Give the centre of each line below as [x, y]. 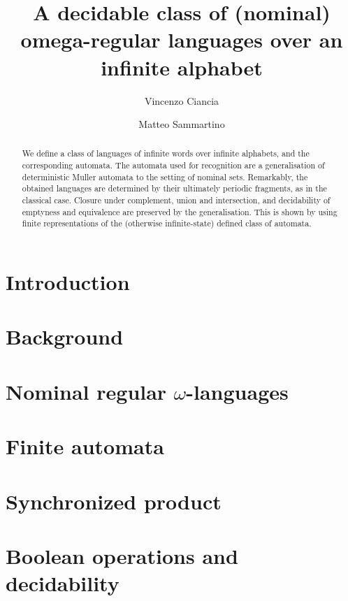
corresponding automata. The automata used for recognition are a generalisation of [173, 165]
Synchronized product [114, 501]
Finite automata [85, 446]
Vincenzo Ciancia [182, 100]
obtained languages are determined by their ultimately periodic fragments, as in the [174, 188]
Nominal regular [86, 391]
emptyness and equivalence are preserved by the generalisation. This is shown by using [180, 211]
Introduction [68, 282]
